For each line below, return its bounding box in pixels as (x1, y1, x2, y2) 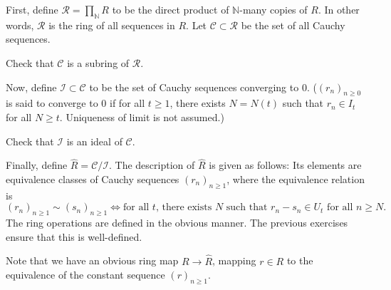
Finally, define (6, 157, 68, 172)
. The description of (108, 157, 195, 172)
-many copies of (239, 2, 308, 16)
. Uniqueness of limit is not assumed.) (59, 109, 224, 124)
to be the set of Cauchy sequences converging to (89, 79, 299, 94)
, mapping (212, 253, 256, 268)
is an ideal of (66, 133, 122, 148)
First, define (6, 2, 58, 16)
